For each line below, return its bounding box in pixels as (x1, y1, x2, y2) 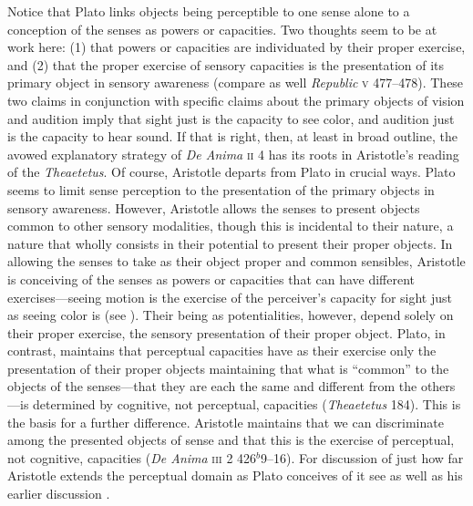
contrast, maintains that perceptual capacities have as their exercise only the (7, 341, 437, 360)
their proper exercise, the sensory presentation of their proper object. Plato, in (7, 323, 446, 342)
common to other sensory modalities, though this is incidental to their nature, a (7, 216, 454, 235)
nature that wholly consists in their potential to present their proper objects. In (7, 233, 453, 253)
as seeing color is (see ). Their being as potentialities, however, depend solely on (7, 305, 454, 325)
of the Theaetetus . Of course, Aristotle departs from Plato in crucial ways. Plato (7, 162, 456, 181)
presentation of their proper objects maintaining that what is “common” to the (7, 358, 449, 377)
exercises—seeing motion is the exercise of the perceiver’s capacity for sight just (7, 287, 453, 306)
